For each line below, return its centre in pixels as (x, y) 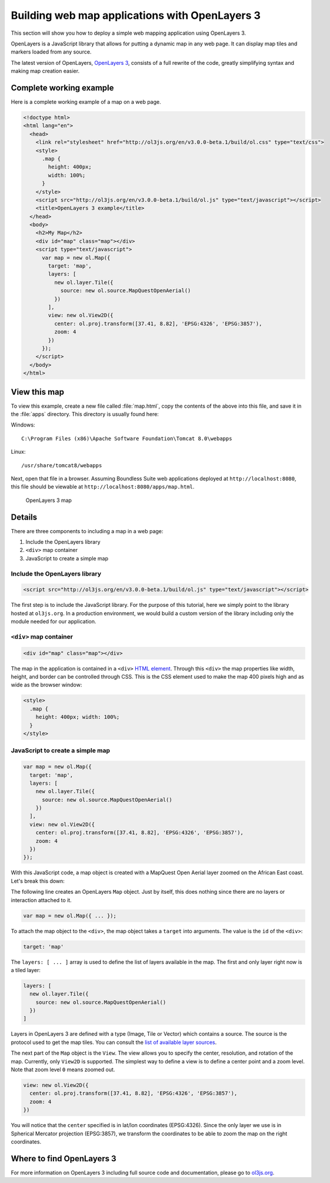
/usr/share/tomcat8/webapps (62, 465)
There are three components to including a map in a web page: (87, 531)
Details (24, 517)
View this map (38, 392)
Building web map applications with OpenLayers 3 (136, 15)
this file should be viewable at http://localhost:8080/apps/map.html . (103, 487)
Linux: (18, 452)
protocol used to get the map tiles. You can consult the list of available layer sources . (114, 1042)
